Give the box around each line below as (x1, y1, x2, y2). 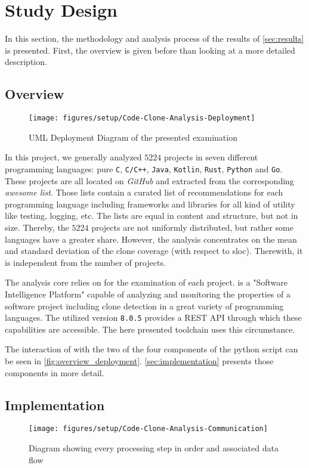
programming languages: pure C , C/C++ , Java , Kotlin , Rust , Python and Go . (5, 162, 283, 175)
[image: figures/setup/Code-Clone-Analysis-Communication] (29, 424, 268, 433)
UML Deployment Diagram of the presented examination (29, 131, 237, 143)
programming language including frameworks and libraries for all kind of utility (5, 197, 295, 210)
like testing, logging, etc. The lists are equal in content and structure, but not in (5, 209, 298, 222)
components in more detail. (5, 366, 104, 379)
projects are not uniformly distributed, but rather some (91, 221, 294, 233)
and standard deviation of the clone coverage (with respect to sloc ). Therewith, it (5, 244, 303, 257)
